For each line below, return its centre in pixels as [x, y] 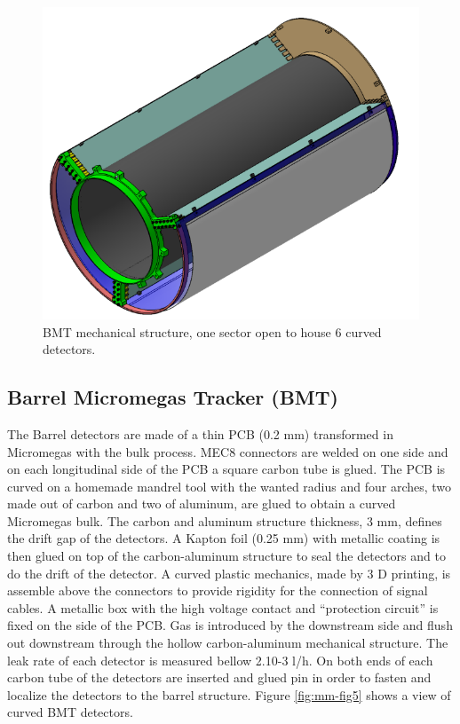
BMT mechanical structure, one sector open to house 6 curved [212, 331]
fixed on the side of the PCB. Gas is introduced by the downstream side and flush [230, 625]
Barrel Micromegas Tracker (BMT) [173, 397]
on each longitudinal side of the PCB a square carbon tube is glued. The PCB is [226, 469]
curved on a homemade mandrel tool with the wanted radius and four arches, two [230, 486]
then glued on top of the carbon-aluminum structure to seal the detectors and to [226, 556]
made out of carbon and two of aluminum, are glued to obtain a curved [202, 504]
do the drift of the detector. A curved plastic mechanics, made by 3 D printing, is [229, 573]
